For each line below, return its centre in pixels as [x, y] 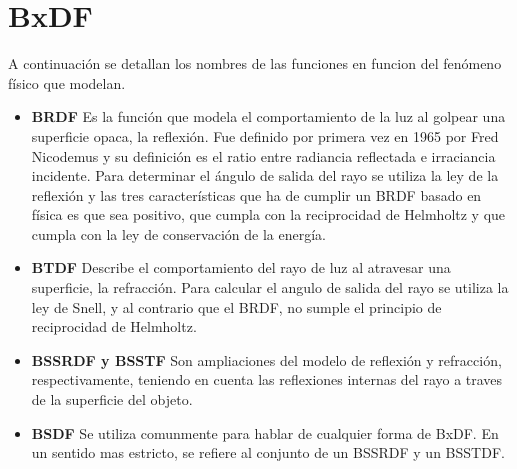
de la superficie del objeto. [112, 399]
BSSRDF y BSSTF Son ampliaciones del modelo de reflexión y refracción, [266, 359]
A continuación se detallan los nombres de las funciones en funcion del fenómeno [255, 63]
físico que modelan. [67, 82]
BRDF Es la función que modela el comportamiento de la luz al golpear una [268, 116]
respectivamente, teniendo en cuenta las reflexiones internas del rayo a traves [267, 379]
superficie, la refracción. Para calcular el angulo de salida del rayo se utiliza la [270, 287]
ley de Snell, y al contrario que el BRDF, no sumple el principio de [236, 306]
